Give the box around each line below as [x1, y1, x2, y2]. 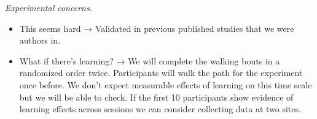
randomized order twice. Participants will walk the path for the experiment [19, 66, 303, 79]
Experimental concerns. [5, 1, 92, 13]
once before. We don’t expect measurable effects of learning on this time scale [19, 78, 312, 91]
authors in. [19, 34, 61, 47]
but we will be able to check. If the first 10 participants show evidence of [19, 90, 294, 103]
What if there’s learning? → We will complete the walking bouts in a [19, 54, 280, 67]
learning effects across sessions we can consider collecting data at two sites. [19, 102, 301, 115]
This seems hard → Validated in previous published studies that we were [19, 21, 294, 34]
